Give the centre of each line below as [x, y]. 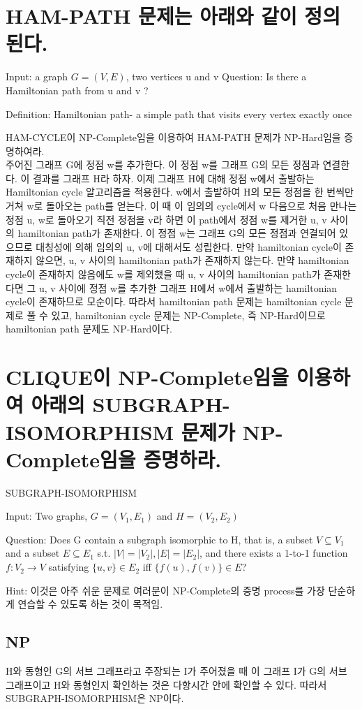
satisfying [69, 567]
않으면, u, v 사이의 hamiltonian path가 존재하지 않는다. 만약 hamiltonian [193, 260]
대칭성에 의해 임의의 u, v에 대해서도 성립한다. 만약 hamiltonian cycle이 [189, 246]
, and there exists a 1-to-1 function [274, 553]
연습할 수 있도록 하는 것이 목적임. [90, 604]
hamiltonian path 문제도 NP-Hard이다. [89, 329]
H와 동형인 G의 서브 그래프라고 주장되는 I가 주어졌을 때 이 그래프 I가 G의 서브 [176, 671]
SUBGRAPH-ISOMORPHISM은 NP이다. [95, 698]
